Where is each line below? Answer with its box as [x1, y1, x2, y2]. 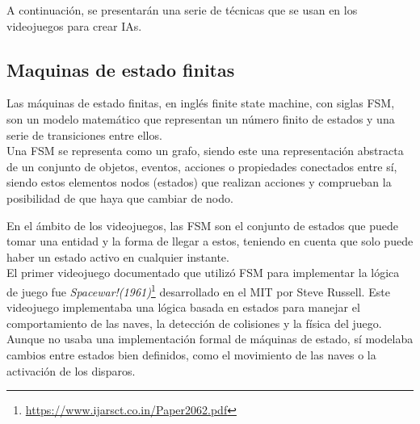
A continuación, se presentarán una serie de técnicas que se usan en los [6, 2, 358, 18]
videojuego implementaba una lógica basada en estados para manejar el [6, 299, 360, 316]
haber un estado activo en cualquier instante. [6, 248, 229, 265]
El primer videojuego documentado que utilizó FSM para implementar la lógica [6, 264, 400, 281]
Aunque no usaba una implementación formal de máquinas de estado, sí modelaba [6, 330, 414, 347]
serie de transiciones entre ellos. [6, 126, 162, 143]
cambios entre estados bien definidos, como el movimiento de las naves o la [6, 346, 376, 363]
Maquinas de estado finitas [6, 57, 235, 82]
